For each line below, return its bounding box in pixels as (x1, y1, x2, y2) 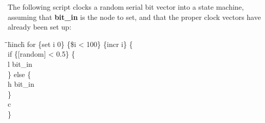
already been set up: (8, 21, 71, 32)
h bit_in (8, 79, 34, 89)
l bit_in (8, 58, 32, 69)
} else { (8, 68, 31, 79)
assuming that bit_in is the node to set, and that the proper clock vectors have (8, 11, 261, 22)
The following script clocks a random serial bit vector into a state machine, (8, 2, 244, 12)
